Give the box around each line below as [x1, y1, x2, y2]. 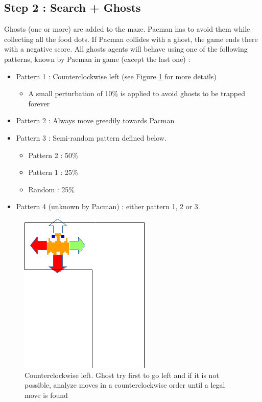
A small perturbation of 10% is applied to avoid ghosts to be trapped [28, 88, 245, 99]
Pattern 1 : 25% [28, 167, 78, 177]
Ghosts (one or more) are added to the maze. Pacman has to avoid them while [4, 24, 250, 34]
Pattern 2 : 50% [28, 149, 78, 160]
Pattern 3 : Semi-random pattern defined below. [16, 132, 166, 143]
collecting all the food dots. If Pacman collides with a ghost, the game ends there [4, 33, 258, 44]
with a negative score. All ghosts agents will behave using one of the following [4, 43, 248, 54]
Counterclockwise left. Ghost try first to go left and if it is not [25, 369, 219, 380]
